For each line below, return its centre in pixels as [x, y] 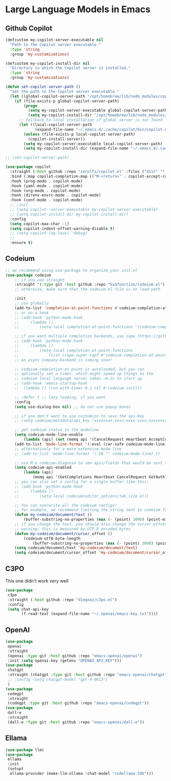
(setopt [16, 769]
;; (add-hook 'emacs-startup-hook [51, 384]
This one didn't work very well [37, 581]
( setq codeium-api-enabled [43, 468]
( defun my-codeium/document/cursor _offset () [64, 534]
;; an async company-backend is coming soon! [64, 360]
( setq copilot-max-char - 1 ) [40, 224]
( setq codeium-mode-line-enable [49, 435]
